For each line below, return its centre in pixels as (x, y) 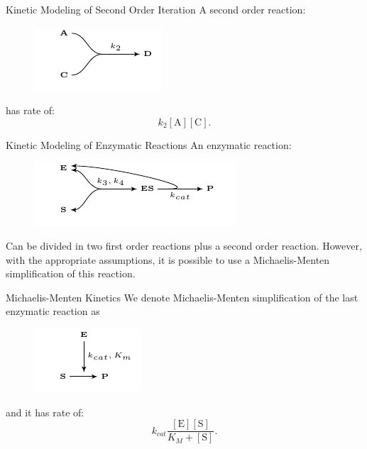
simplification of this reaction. (71, 273)
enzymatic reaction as (53, 311)
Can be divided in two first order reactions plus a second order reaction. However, (184, 245)
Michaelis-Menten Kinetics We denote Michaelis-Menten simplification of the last (182, 297)
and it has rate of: (45, 412)
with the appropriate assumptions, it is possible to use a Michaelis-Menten (168, 259)
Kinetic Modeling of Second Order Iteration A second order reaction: (156, 9)
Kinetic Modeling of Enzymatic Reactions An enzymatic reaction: (149, 144)
